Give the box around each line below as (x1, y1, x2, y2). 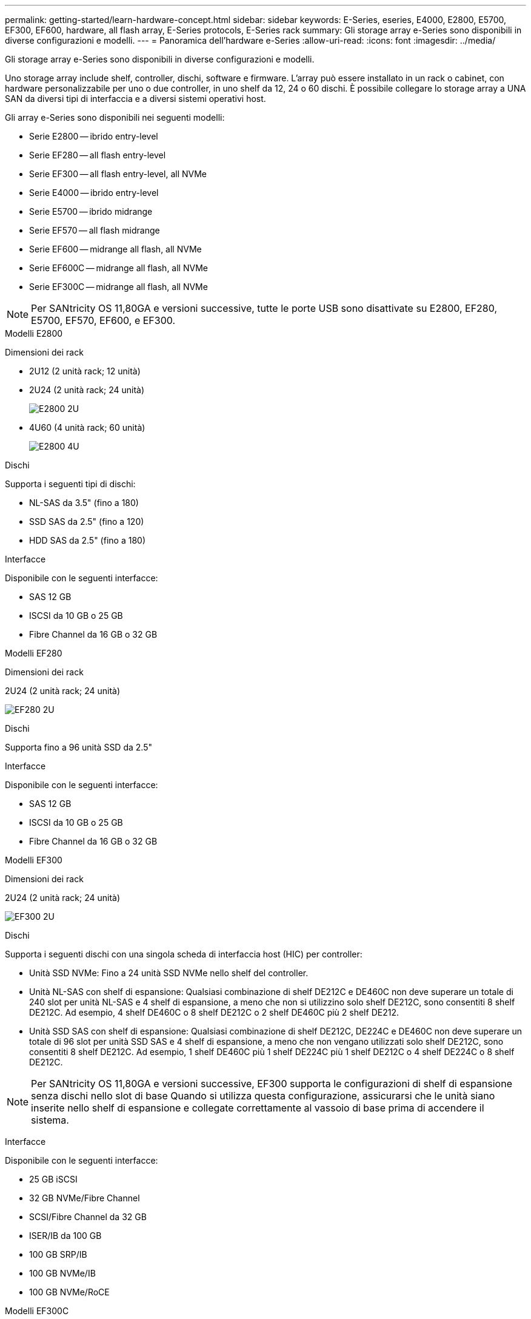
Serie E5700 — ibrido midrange (29, 206, 153, 217)
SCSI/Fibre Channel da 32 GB (29, 1212, 147, 1222)
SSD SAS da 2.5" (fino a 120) (29, 516, 144, 527)
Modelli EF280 (5, 648, 62, 658)
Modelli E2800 (5, 328, 63, 339)
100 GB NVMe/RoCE (29, 1287, 110, 1297)
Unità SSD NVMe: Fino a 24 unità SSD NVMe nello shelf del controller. (29, 968, 309, 978)
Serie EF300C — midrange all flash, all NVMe (29, 282, 208, 292)
